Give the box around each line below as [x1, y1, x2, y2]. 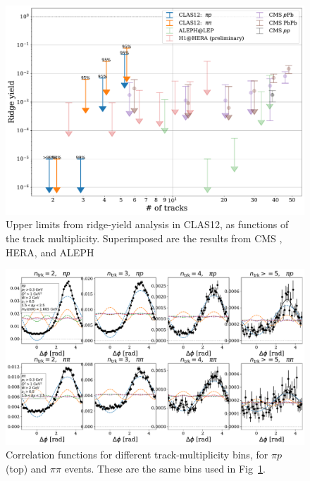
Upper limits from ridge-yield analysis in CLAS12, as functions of [6, 217, 289, 232]
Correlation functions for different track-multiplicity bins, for [6, 447, 268, 462]
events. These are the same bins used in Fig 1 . [64, 461, 266, 475]
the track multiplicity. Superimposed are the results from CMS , [6, 231, 283, 246]
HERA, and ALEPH [6, 244, 94, 259]
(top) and [6, 461, 47, 475]
